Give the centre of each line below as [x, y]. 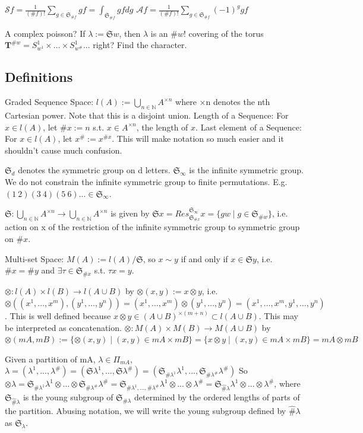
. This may [278, 316]
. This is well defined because [58, 316]
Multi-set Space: [34, 258]
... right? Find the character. [135, 45]
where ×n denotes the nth [223, 102]
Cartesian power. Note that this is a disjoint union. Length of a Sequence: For [147, 115]
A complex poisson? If [45, 33]
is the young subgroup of [68, 397]
